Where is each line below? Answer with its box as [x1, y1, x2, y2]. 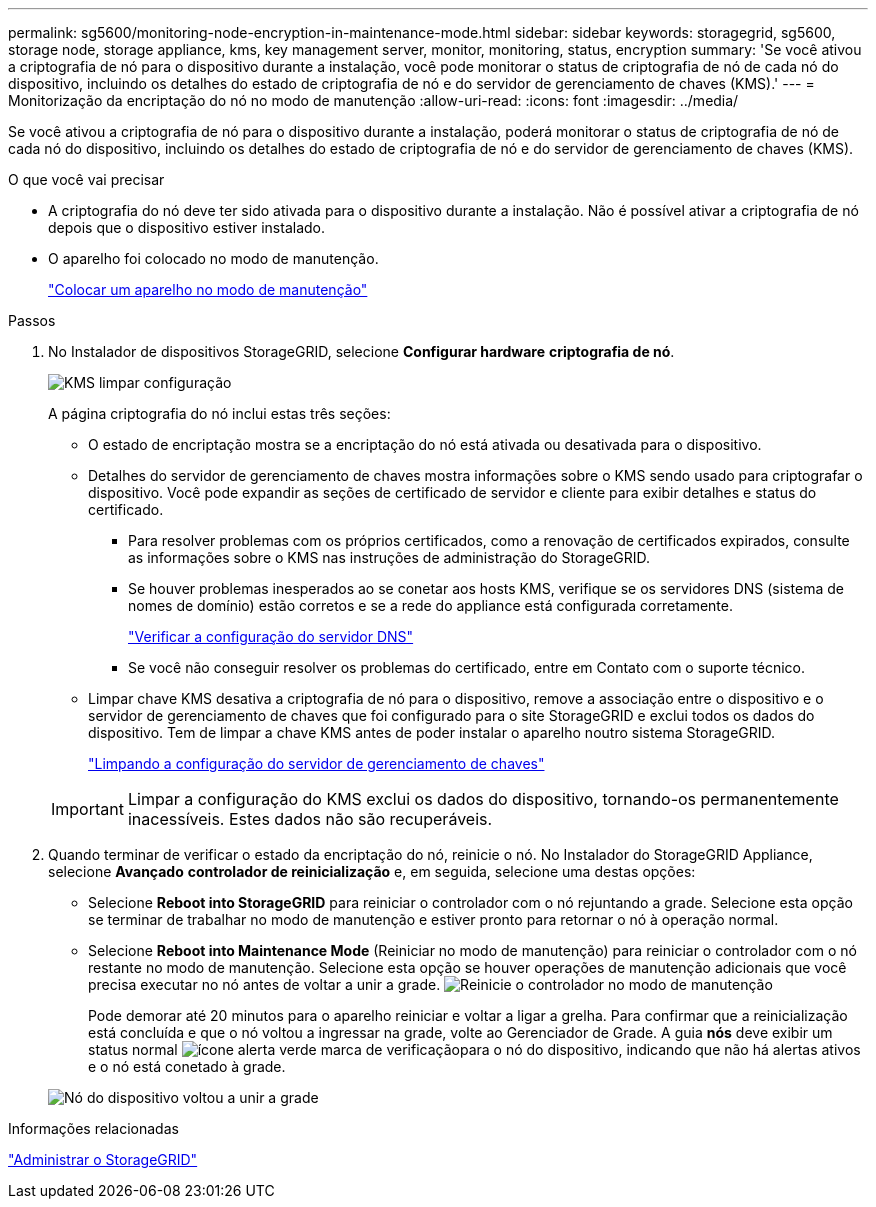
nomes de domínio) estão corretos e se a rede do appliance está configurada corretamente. [128, 597, 734, 614]
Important [51, 799, 124, 819]
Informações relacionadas [8, 1120, 179, 1137]
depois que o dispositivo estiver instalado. [48, 219, 325, 236]
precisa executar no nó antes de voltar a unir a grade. [88, 976, 441, 993]
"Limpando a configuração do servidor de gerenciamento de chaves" [88, 755, 545, 772]
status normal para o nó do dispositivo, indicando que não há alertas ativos [88, 1041, 861, 1058]
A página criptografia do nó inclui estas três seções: [48, 405, 391, 422]
